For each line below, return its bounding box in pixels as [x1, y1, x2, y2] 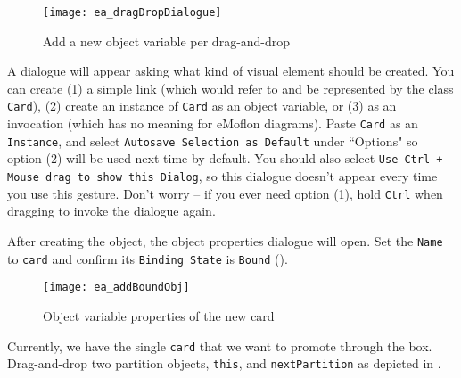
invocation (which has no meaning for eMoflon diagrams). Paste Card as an [7, 114, 418, 133]
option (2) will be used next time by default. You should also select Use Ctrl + [7, 149, 443, 168]
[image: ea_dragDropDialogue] [43, 6, 222, 19]
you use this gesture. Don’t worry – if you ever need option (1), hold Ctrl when [7, 184, 443, 202]
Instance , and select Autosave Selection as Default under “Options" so [7, 131, 418, 150]
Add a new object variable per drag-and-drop [43, 31, 291, 50]
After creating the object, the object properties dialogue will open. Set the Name [7, 231, 443, 250]
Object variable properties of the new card [43, 306, 275, 325]
